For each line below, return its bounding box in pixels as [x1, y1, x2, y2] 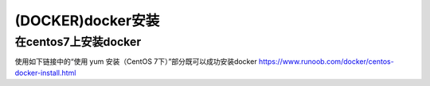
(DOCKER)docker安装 [14, 12, 160, 29]
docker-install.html [14, 68, 76, 77]
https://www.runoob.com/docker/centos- [259, 57, 394, 66]
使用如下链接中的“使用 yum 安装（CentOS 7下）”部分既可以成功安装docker [14, 57, 258, 66]
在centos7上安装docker [14, 35, 142, 49]
